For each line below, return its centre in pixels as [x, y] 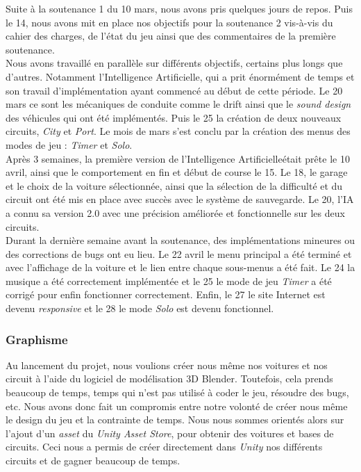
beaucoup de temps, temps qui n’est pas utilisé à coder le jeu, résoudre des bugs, [177, 392]
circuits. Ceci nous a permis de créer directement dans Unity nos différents [164, 447]
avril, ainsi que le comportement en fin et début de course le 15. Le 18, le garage [177, 172]
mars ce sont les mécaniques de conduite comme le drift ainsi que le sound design [178, 104]
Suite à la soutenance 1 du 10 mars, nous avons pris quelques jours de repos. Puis [179, 8]
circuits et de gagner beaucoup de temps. [93, 461]
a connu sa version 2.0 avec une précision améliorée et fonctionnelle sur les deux [175, 212]
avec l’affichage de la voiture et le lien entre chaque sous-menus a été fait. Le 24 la [180, 267]
